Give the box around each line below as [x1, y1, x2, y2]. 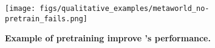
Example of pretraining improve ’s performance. [5, 32, 211, 44]
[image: [5, 4, 36, 13]
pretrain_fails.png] [5, 14, 88, 23]
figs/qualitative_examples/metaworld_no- [39, 4, 210, 13]
